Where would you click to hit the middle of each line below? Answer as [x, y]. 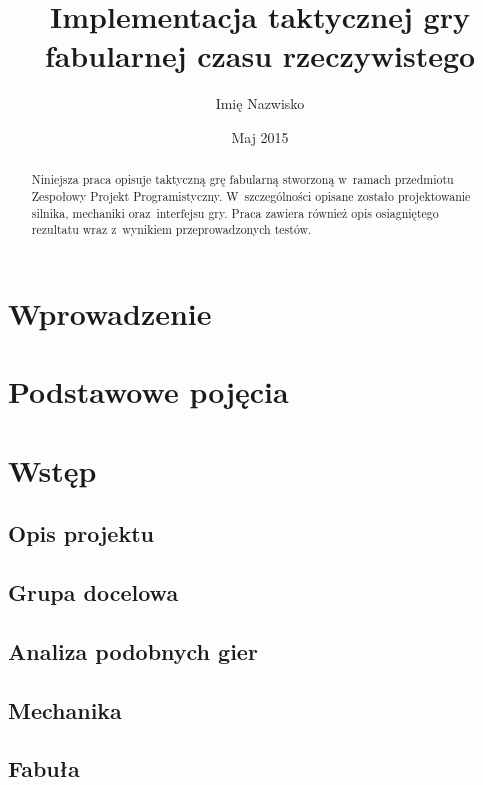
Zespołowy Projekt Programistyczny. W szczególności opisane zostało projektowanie [251, 195]
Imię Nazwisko [260, 103]
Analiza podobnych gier [133, 650]
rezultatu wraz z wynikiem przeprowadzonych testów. [171, 229]
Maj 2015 [260, 136]
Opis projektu [81, 533]
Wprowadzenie [110, 312]
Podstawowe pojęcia [148, 391]
